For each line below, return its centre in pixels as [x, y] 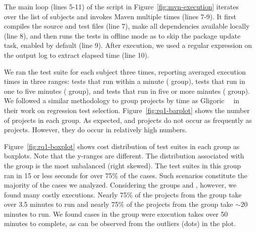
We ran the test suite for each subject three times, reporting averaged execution [125, 71]
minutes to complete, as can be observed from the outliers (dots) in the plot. [120, 223]
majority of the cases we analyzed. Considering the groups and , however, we [120, 185]
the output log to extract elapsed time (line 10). [77, 55]
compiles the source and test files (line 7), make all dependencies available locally [127, 26]
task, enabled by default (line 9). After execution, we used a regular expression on [128, 45]
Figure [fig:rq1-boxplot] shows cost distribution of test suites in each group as [122, 146]
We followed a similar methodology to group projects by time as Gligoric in [122, 100]
